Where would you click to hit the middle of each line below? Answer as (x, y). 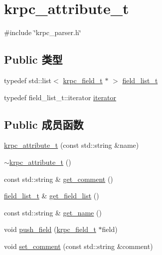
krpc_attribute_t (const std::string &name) (72, 145)
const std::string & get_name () (53, 212)
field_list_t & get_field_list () (52, 196)
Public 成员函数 (44, 124)
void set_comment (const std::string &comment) (79, 246)
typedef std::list (28, 80)
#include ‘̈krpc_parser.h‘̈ (43, 32)
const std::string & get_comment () (59, 179)
